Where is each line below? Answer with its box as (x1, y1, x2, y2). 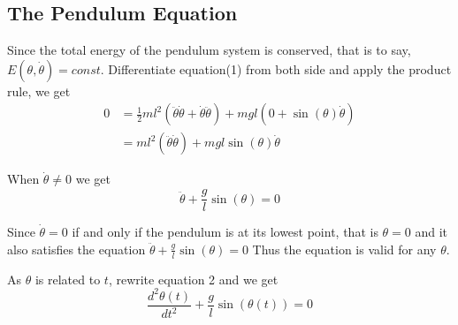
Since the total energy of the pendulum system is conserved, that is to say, (7, 41, 411, 59)
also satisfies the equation (7, 239, 146, 258)
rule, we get (7, 81, 71, 100)
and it (415, 223, 448, 241)
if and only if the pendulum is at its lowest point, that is (72, 223, 378, 241)
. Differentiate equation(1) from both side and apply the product (100, 59, 452, 78)
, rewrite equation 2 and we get (108, 269, 279, 288)
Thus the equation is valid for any (252, 239, 437, 258)
